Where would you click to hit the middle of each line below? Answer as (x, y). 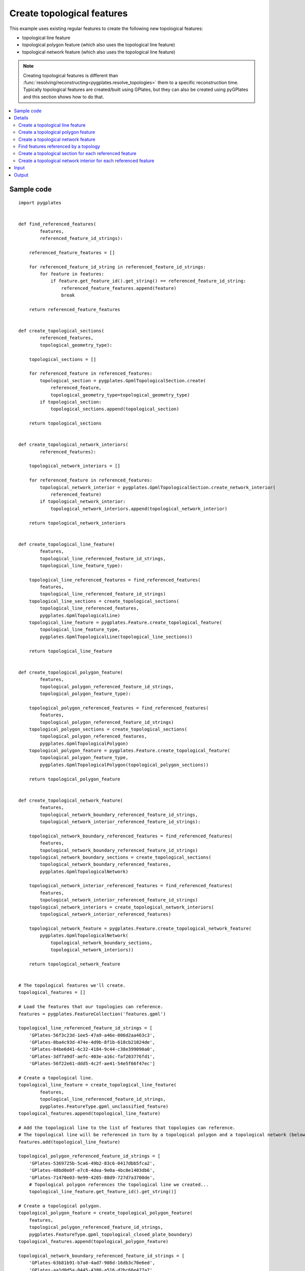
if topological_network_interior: (83, 502)
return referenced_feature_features (74, 309)
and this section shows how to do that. (64, 97)
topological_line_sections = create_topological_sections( (104, 601)
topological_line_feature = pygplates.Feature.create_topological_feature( (125, 623)
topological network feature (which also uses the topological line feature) (99, 52)
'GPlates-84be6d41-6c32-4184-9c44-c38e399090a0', (92, 1049)
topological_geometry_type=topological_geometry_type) (120, 395)
